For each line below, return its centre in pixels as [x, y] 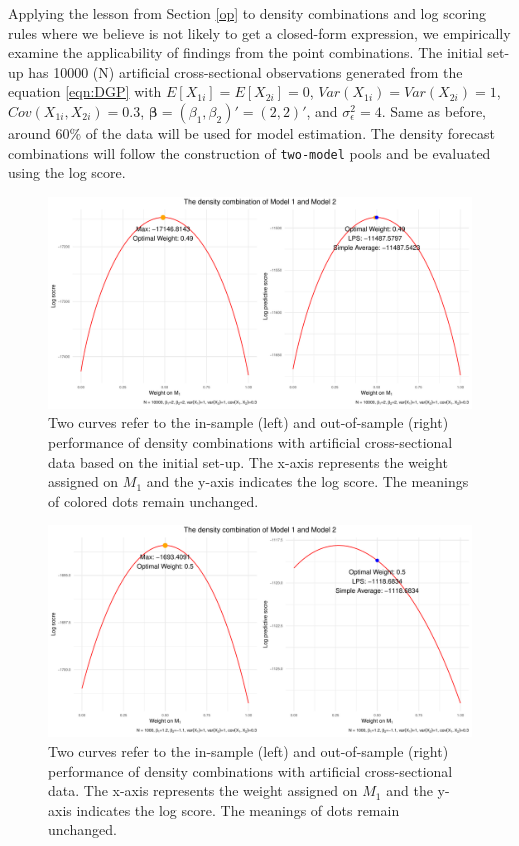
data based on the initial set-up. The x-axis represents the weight [248, 461]
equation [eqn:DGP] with [85, 91]
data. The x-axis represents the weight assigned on [203, 790]
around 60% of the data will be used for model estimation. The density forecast [251, 132]
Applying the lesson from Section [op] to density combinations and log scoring [247, 13]
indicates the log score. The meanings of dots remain [238, 809]
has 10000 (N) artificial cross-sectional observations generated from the [245, 71]
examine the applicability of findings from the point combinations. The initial [245, 52]
